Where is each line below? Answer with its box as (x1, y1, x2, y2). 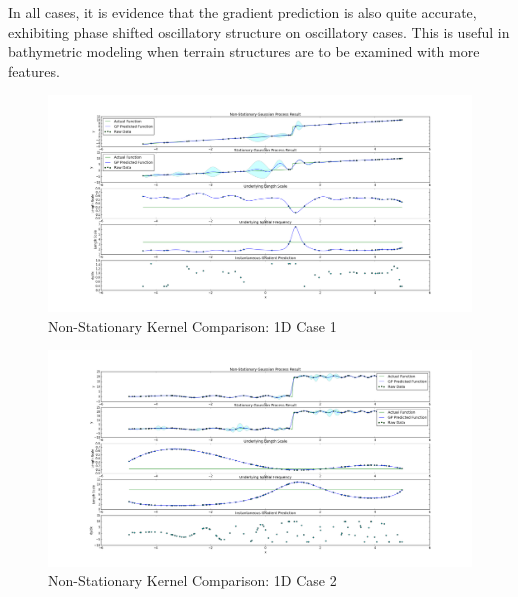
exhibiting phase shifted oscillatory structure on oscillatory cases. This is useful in (8, 21, 510, 42)
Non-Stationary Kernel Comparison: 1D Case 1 (48, 315, 337, 336)
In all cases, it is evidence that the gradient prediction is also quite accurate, (8, 2, 477, 22)
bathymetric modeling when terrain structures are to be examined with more (8, 41, 480, 62)
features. (8, 60, 60, 81)
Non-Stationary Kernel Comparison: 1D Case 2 (48, 570, 337, 591)
